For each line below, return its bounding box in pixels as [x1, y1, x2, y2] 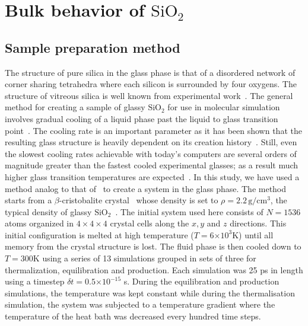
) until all [239, 228, 274, 241]
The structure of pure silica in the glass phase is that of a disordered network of [5, 66, 296, 78]
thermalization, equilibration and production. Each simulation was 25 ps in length [5, 263, 303, 276]
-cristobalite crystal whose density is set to [59, 194, 218, 206]
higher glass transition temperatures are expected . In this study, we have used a [5, 170, 300, 183]
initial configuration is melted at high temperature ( [5, 228, 194, 241]
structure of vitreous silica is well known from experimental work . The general [5, 89, 293, 101]
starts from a [5, 194, 52, 206]
